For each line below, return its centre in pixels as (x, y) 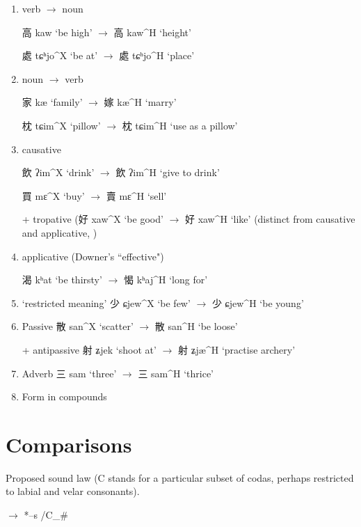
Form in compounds (64, 396)
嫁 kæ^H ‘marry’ (140, 102)
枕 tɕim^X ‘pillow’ (61, 125)
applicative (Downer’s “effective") (93, 256)
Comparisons (69, 444)
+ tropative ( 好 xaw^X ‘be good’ (93, 219)
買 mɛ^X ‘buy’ (53, 195)
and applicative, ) (59, 232)
